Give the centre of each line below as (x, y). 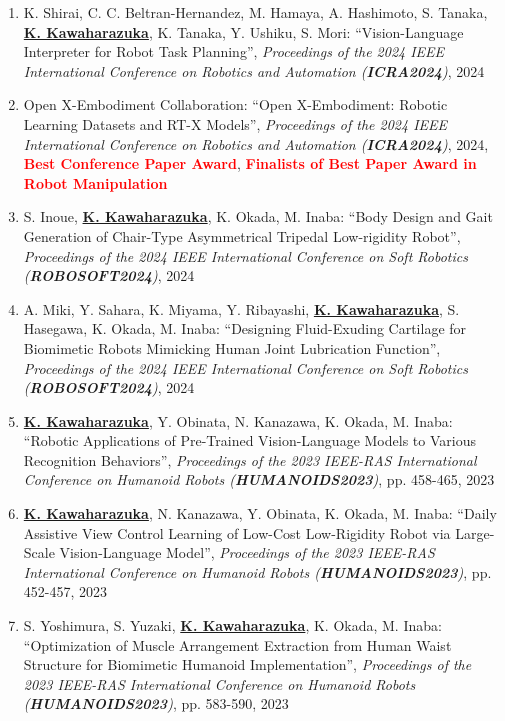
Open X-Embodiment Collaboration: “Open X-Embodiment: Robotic (235, 104)
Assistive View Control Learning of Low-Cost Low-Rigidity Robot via (237, 532)
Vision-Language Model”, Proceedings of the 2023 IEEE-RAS (247, 552)
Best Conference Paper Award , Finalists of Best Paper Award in (250, 163)
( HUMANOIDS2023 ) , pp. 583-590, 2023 (156, 703)
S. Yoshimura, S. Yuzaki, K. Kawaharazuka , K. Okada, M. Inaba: (232, 625)
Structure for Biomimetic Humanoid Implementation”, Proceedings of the (247, 664)
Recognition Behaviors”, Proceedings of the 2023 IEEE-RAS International (250, 459)
